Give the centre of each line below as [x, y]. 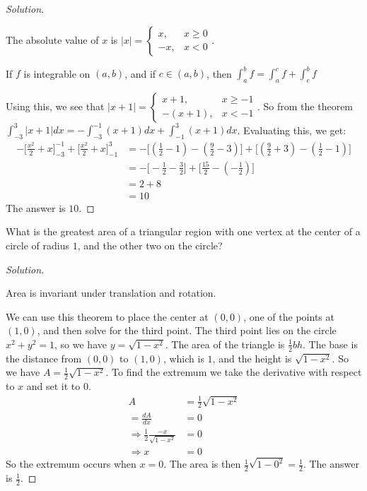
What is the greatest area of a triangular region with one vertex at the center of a [183, 231]
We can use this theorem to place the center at [107, 316]
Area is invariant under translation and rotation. [111, 293]
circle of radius [37, 245]
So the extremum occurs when [71, 464]
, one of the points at [289, 316]
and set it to [53, 386]
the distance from [44, 358]
